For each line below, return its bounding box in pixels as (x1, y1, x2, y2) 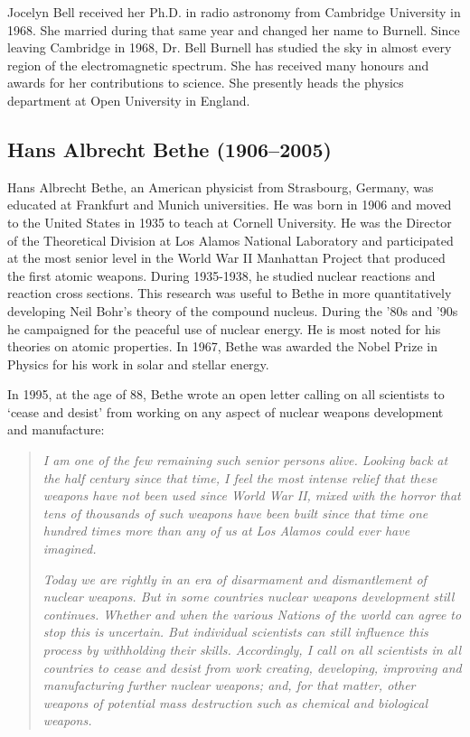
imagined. (42, 539, 97, 558)
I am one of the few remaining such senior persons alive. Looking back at (42, 451, 448, 470)
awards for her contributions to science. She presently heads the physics (7, 73, 404, 92)
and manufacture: (7, 420, 105, 439)
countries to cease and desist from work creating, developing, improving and (42, 658, 462, 676)
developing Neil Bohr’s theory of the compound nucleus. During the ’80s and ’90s (7, 301, 458, 320)
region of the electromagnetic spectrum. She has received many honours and (7, 55, 429, 74)
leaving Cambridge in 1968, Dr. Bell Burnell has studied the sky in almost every (7, 38, 452, 57)
